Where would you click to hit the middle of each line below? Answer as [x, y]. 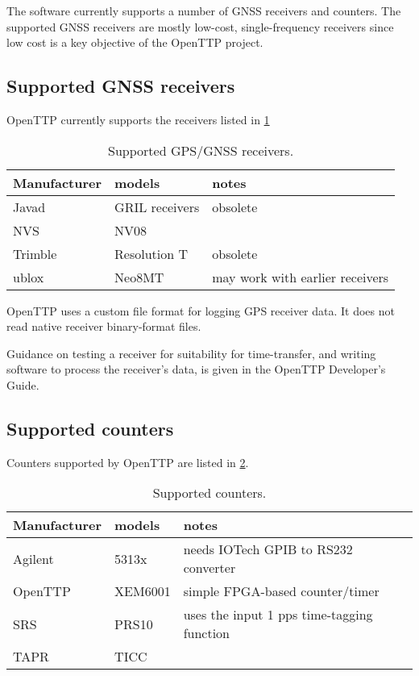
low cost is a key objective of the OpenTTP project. [135, 42]
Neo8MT [139, 277]
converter [209, 568]
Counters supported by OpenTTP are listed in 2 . [128, 462]
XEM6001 [143, 591]
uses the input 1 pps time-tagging [278, 615]
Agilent [33, 558]
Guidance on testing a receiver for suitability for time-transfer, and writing [191, 353]
